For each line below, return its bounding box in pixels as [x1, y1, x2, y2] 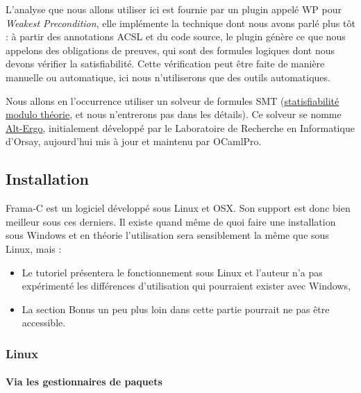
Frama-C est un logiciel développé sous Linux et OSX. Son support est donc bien [6, 201, 351, 215]
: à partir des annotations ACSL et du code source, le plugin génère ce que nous [6, 29, 346, 44]
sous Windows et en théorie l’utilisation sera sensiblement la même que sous [6, 228, 329, 242]
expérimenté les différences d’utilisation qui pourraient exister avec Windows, [22, 278, 351, 293]
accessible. [22, 315, 66, 330]
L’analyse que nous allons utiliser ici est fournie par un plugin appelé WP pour [6, 2, 342, 16]
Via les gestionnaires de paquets [6, 374, 162, 389]
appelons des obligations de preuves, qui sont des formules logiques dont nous [6, 42, 335, 57]
